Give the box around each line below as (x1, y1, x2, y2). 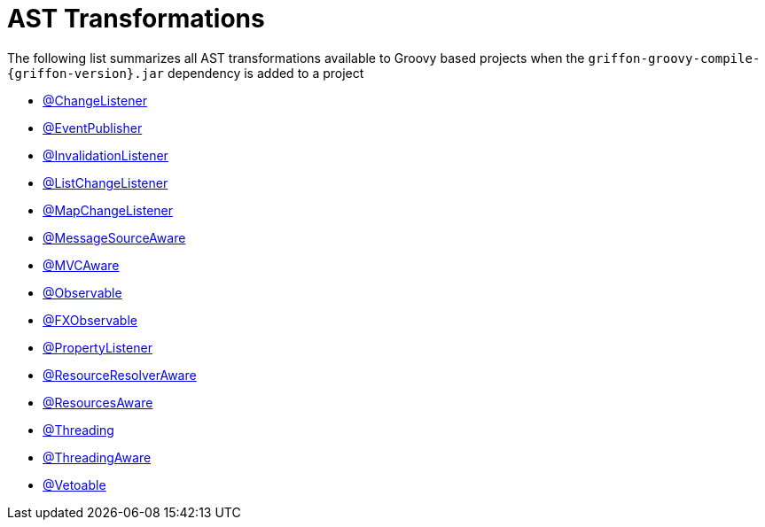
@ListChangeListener (43, 174, 168, 190)
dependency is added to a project (167, 65, 364, 81)
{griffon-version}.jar (7, 66, 165, 81)
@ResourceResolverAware (43, 367, 197, 383)
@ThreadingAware (43, 449, 152, 465)
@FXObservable (43, 312, 137, 328)
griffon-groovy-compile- (588, 50, 761, 66)
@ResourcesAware (43, 394, 153, 410)
